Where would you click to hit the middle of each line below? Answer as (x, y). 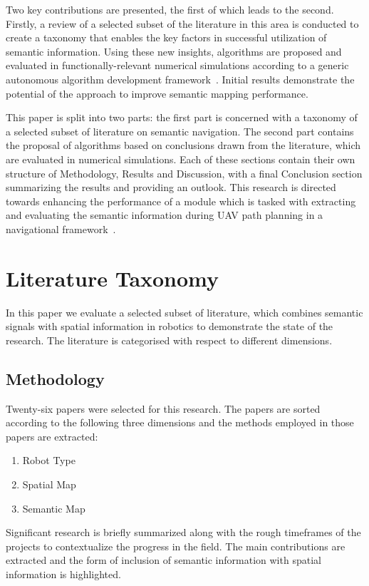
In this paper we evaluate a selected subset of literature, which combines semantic (184, 312)
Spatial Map (49, 484)
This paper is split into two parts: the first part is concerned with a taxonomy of (182, 117)
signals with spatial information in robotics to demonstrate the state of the (170, 326)
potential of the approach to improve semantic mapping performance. (157, 93)
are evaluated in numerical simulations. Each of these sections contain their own (181, 159)
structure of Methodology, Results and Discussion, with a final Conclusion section (184, 173)
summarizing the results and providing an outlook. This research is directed (171, 187)
